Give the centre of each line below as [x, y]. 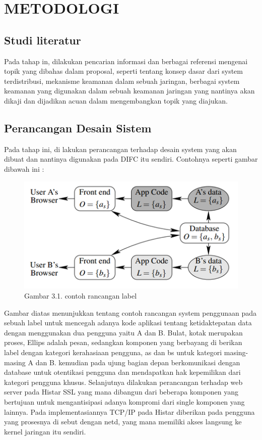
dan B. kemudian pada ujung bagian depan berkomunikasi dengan [138, 362]
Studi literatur [43, 40]
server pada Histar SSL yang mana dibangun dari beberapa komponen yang [121, 392]
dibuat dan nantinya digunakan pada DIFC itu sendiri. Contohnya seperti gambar [131, 159]
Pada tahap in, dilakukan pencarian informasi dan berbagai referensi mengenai [126, 61]
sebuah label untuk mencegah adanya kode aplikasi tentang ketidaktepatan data [128, 323]
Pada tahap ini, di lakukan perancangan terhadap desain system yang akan [120, 149]
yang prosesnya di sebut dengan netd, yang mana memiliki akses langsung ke [123, 422]
